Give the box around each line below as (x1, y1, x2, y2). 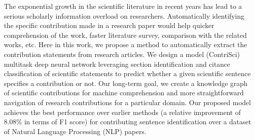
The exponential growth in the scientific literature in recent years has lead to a (4, 1, 242, 11)
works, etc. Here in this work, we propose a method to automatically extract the (4, 39, 247, 50)
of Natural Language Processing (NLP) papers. (4, 126, 146, 136)
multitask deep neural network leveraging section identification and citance (4, 58, 230, 69)
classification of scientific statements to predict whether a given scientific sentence (4, 68, 251, 79)
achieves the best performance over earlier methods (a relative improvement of (4, 107, 241, 117)
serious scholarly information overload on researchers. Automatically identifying (4, 10, 245, 21)
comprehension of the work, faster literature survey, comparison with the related (4, 29, 247, 40)
